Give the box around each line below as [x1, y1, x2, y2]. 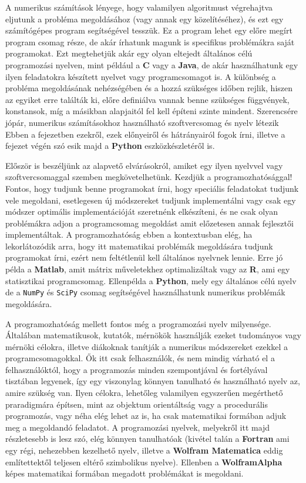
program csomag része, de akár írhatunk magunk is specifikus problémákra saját [5, 35, 295, 48]
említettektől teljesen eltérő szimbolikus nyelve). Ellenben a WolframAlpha [5, 455, 283, 468]
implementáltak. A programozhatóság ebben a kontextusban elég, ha [5, 228, 253, 241]
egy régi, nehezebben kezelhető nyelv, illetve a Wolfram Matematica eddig [5, 444, 283, 457]
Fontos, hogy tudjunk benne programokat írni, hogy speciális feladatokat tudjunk [5, 182, 299, 194]
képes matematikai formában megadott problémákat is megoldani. [5, 467, 244, 479]
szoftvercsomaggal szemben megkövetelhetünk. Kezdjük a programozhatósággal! [5, 171, 292, 183]
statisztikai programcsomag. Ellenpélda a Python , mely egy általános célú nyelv [5, 274, 297, 287]
